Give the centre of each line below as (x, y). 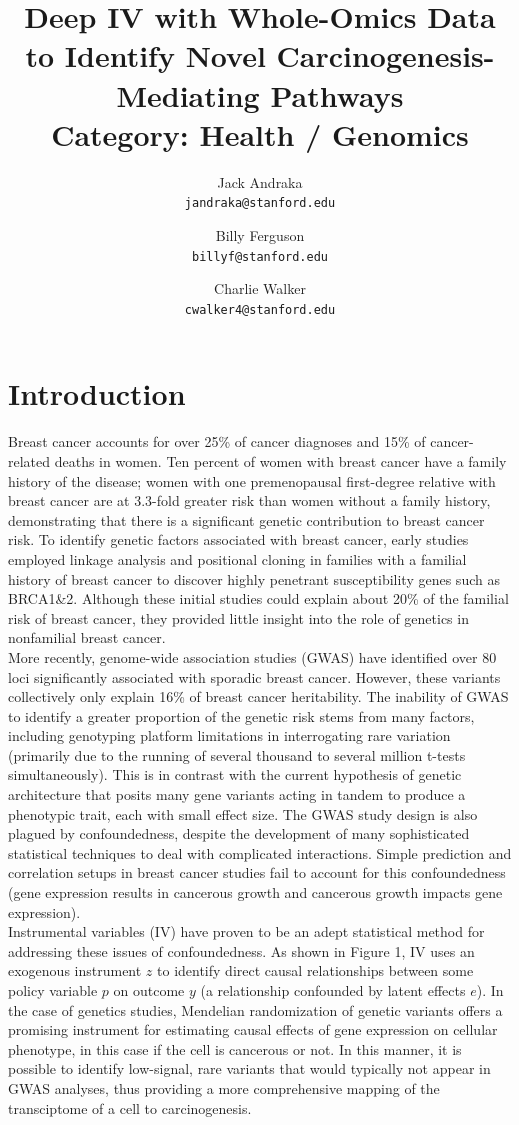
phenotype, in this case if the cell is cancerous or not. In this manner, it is (235, 1048)
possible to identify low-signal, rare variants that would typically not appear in (249, 1068)
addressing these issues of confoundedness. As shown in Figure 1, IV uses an (241, 950)
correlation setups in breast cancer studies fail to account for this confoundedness (257, 872)
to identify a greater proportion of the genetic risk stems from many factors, (241, 715)
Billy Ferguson (260, 234)
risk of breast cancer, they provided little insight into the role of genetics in (238, 617)
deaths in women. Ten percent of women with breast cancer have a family (280, 460)
